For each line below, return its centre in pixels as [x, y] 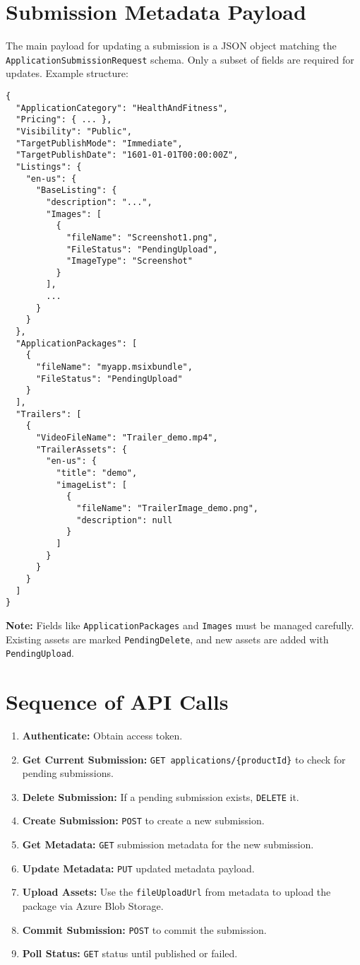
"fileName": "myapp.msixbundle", [114, 367]
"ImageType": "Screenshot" [129, 261]
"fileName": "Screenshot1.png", [142, 237]
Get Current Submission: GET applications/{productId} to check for [184, 759]
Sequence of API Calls [117, 701]
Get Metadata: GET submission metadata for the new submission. [168, 844]
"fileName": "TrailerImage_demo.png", [167, 508]
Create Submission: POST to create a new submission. [143, 820]
